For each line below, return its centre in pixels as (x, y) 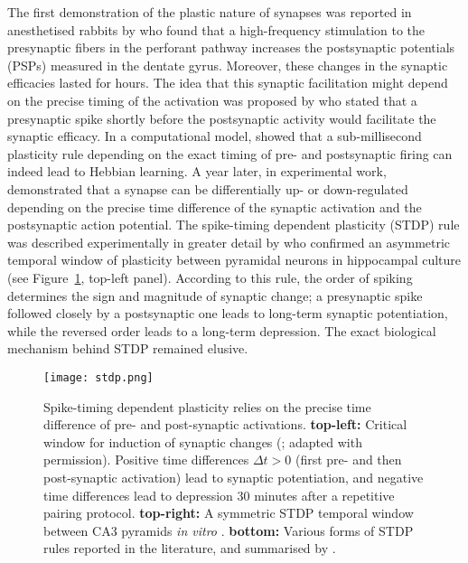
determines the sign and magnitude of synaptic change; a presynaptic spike (215, 295)
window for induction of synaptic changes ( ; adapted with (203, 441)
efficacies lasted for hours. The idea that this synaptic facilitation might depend (228, 83)
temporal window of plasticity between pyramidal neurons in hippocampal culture (234, 260)
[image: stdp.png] (98, 377)
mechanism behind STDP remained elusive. (128, 348)
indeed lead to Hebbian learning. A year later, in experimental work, (197, 171)
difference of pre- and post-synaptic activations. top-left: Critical (225, 424)
